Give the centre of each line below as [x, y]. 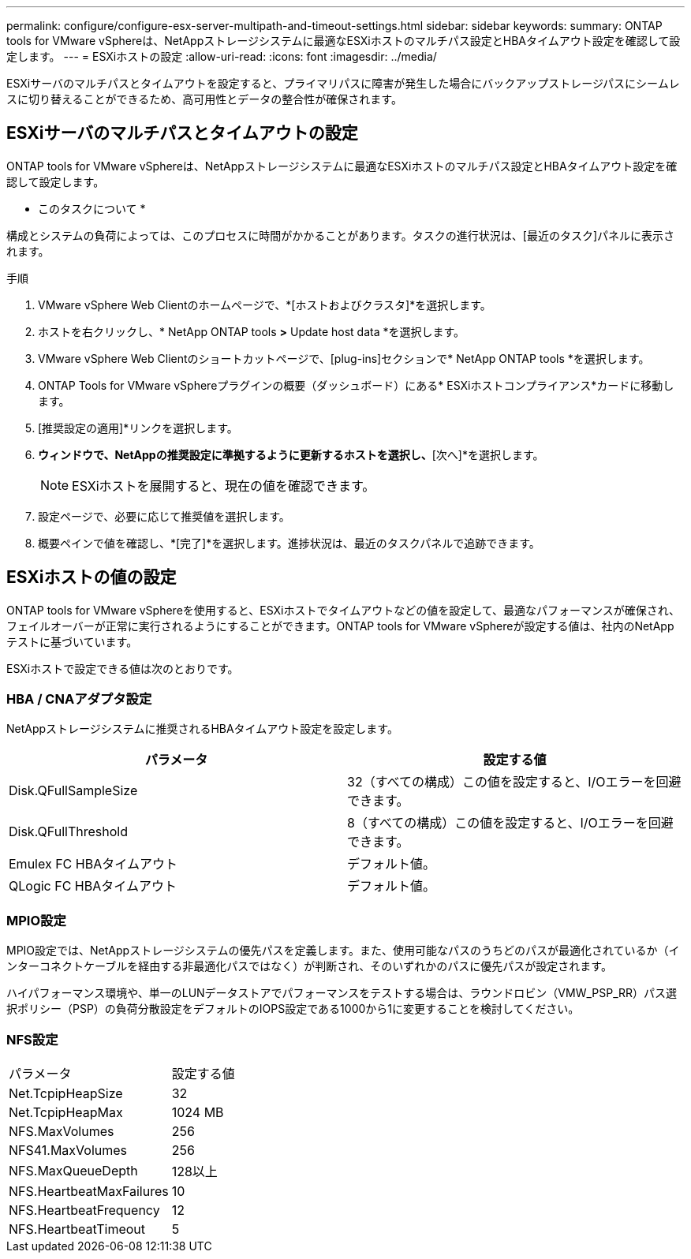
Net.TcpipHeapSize [66, 1093]
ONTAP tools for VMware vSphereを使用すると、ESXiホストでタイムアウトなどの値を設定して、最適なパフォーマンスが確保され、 [343, 610]
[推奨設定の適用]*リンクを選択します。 [138, 428]
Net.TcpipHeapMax [66, 1112]
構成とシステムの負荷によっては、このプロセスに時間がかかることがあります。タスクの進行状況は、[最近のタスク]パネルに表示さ [340, 235]
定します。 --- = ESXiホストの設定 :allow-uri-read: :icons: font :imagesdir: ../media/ [222, 56]
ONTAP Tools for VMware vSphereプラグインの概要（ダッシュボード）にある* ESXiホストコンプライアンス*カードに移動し [356, 385]
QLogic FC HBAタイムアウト [93, 886]
